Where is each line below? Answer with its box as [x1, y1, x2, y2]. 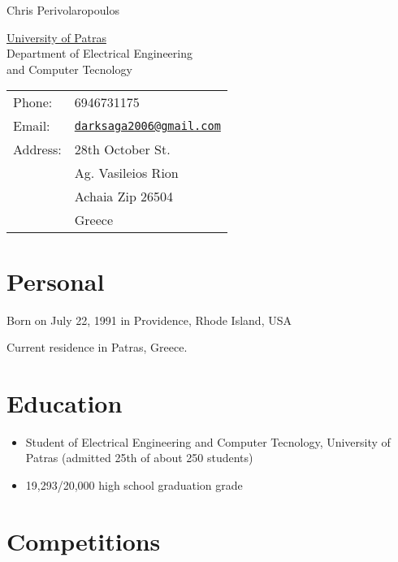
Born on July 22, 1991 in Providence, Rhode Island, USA [6, 311, 292, 328]
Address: [13, 140, 62, 159]
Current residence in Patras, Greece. [6, 339, 188, 356]
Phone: [13, 93, 53, 112]
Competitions [6, 524, 161, 557]
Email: [13, 116, 50, 136]
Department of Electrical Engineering [6, 45, 193, 62]
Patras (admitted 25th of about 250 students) [25, 449, 253, 466]
